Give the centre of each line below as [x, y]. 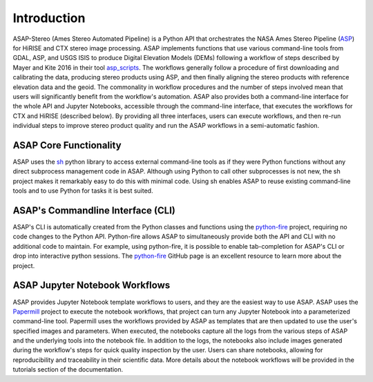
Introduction [49, 18]
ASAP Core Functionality [67, 145]
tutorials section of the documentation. [68, 370]
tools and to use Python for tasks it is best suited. [83, 191]
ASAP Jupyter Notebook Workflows [92, 286]
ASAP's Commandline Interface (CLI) [94, 210]
